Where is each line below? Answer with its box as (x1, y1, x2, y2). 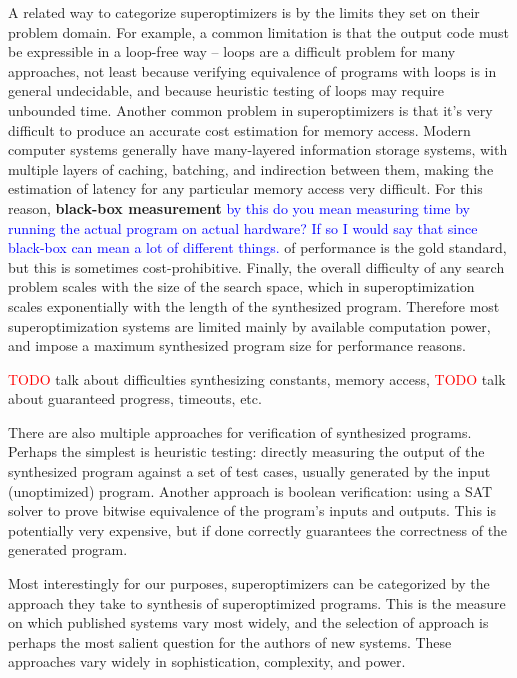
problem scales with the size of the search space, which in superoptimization (8, 276, 475, 297)
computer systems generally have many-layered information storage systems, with (8, 139, 508, 160)
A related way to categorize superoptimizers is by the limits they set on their (8, 2, 480, 22)
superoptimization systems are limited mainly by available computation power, (8, 315, 491, 336)
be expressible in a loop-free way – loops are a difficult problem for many (8, 41, 456, 62)
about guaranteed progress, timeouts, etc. (8, 388, 262, 409)
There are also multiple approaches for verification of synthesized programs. (8, 421, 472, 442)
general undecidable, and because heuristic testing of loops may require (8, 80, 445, 101)
